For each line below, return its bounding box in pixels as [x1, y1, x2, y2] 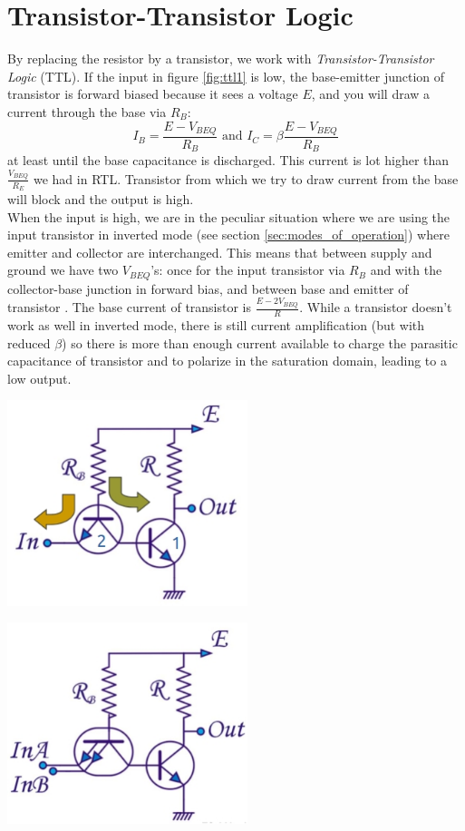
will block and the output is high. [7, 189, 194, 208]
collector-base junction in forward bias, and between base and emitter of [7, 279, 409, 298]
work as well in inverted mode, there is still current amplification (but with [7, 315, 425, 334]
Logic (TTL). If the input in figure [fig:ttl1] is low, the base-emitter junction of [7, 66, 445, 85]
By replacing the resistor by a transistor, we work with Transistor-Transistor [7, 49, 434, 68]
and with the [370, 260, 442, 279]
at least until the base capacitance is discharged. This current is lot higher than [7, 151, 450, 170]
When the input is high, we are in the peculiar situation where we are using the [7, 207, 450, 226]
